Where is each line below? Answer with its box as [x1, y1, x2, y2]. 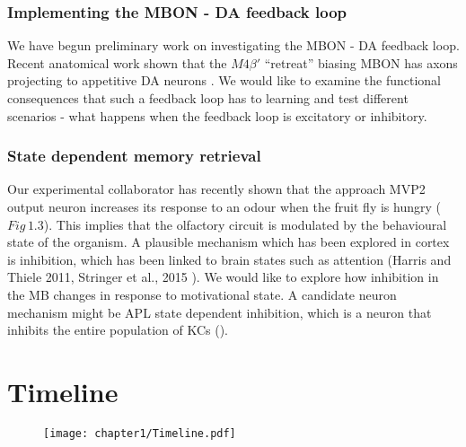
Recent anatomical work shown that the [7, 53, 227, 72]
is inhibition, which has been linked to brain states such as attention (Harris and [7, 250, 452, 268]
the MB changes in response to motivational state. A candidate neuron [7, 285, 397, 303]
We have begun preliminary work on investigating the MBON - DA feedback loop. [7, 36, 460, 55]
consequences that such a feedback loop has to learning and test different [7, 89, 409, 107]
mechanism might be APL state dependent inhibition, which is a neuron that [7, 302, 432, 321]
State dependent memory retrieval [7, 145, 261, 167]
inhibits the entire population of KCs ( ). [7, 320, 229, 339]
